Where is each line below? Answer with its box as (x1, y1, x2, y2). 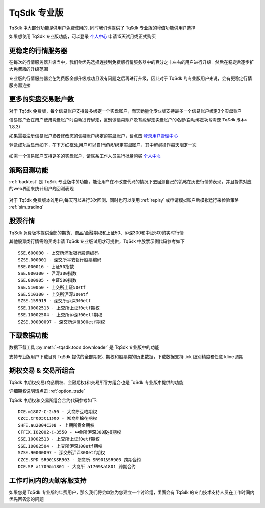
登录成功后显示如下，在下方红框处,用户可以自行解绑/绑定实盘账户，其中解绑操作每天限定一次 (9, 142, 197, 148)
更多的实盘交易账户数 (9, 95, 74, 103)
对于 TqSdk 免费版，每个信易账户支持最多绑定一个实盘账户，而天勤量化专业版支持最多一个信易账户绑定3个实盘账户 (9, 108, 242, 114)
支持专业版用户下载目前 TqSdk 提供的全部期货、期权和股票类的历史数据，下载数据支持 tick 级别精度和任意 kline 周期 (9, 353, 244, 359)
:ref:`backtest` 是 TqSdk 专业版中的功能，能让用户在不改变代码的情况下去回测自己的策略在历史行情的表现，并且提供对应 (9, 179, 252, 184)
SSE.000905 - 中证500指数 (18, 278, 77, 283)
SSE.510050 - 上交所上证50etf (18, 284, 86, 290)
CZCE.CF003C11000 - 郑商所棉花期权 (18, 416, 98, 421)
